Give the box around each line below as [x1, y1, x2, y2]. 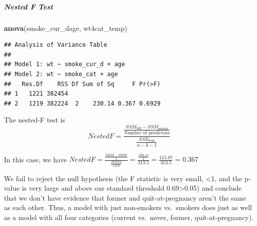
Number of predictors [124, 130, 170, 136]
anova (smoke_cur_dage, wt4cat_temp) [4, 22, 127, 33]
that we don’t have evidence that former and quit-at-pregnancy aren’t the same [4, 192, 247, 203]
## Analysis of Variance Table [4, 41, 107, 49]
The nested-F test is [4, 114, 65, 125]
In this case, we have [4, 154, 67, 164]
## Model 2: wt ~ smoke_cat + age [4, 70, 118, 78]
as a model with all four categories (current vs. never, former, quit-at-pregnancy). [4, 212, 254, 223]
